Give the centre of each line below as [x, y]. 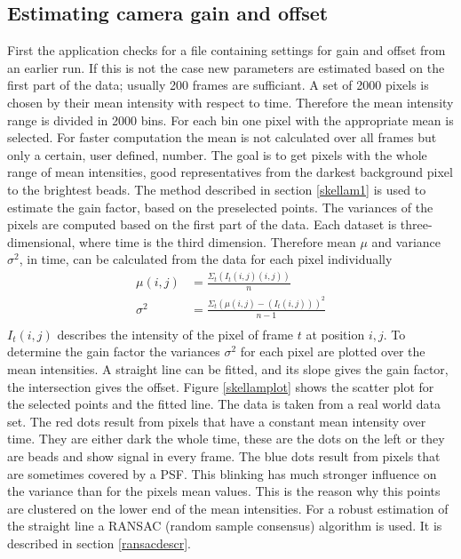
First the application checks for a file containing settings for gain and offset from [227, 50]
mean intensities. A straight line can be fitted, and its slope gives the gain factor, [228, 369]
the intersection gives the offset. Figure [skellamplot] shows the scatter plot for [221, 386]
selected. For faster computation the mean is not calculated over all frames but [222, 137]
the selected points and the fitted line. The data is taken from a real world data [224, 404]
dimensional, [41, 241]
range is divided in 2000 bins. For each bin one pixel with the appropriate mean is [230, 120]
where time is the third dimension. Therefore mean [217, 241]
